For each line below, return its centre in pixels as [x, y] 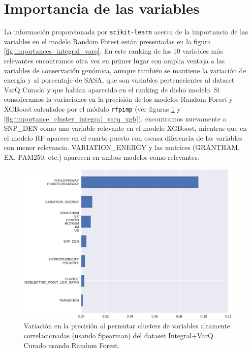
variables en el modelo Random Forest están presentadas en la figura [108, 41]
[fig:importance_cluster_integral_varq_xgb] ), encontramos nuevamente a [115, 118]
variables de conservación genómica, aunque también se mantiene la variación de [125, 70]
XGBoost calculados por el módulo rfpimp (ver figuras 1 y [92, 108]
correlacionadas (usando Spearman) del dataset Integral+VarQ [119, 335]
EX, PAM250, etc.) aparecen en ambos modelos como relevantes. [102, 157]
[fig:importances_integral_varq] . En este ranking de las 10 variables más [113, 51]
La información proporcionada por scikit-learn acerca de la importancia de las [126, 32]
